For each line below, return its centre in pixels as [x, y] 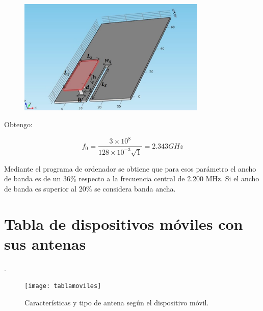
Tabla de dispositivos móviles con [124, 223]
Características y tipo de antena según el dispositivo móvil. [117, 302]
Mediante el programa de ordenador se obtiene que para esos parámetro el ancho [130, 168]
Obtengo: [19, 124]
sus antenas [45, 243]
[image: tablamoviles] [63, 286]
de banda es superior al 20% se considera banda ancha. [90, 188]
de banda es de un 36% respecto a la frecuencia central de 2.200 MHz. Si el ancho [132, 178]
